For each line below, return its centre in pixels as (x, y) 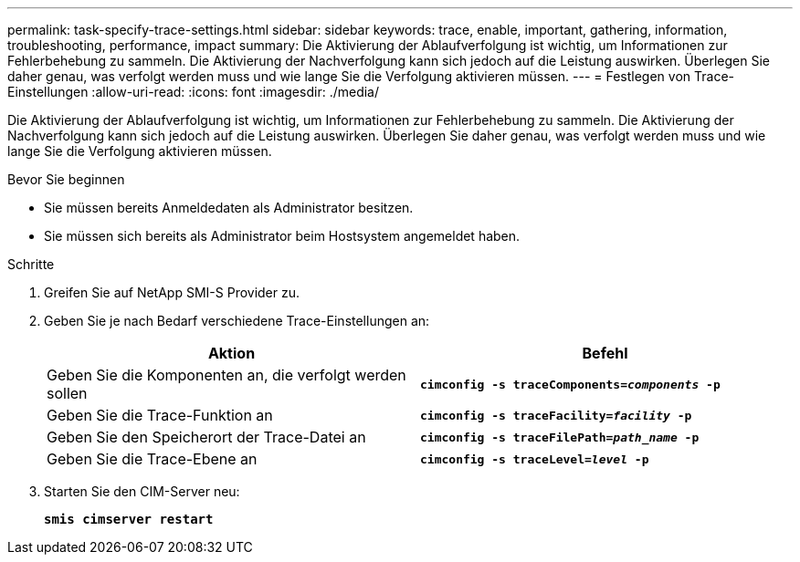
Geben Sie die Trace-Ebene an (152, 459)
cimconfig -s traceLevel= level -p (535, 459)
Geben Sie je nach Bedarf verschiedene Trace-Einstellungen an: (237, 321)
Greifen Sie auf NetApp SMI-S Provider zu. (172, 292)
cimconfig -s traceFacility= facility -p (556, 415)
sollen (67, 393)
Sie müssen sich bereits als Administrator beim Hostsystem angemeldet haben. (282, 236)
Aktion (232, 353)
